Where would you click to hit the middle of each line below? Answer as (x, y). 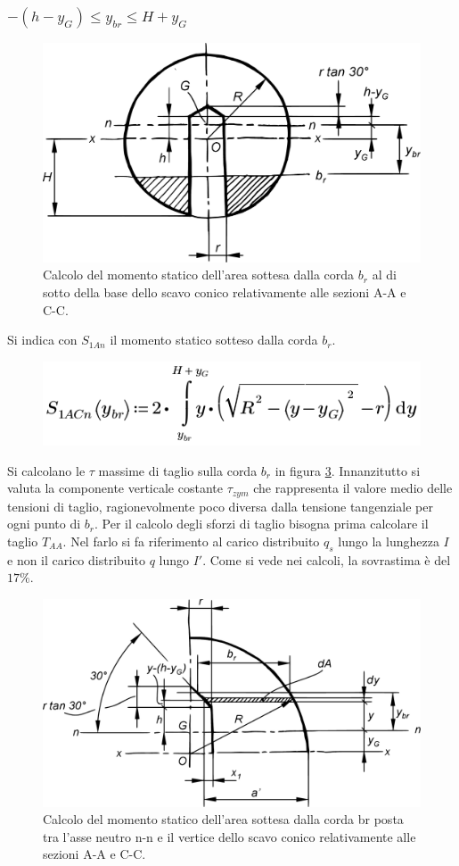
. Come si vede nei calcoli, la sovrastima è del (327, 559)
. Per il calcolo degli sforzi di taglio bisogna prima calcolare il (261, 524)
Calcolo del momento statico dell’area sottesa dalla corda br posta (223, 819)
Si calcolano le (46, 470)
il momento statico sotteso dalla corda (214, 340)
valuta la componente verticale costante (115, 488)
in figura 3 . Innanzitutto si (348, 470)
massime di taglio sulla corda (178, 470)
